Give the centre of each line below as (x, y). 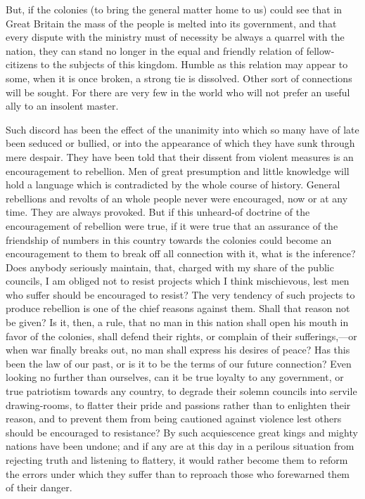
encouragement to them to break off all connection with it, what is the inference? (181, 253)
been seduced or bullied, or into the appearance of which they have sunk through (180, 143)
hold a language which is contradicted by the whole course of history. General (173, 184)
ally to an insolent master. (62, 106)
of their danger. (39, 487)
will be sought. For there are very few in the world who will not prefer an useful (178, 92)
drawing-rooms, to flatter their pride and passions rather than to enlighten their (178, 404)
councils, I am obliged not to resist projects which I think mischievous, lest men (178, 281)
